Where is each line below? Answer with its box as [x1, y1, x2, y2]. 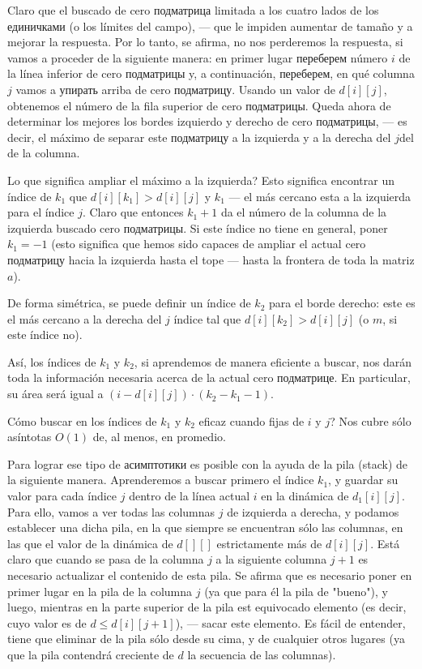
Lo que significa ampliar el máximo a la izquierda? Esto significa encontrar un [7, 171, 394, 188]
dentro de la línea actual [129, 487, 250, 504]
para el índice [7, 204, 75, 221]
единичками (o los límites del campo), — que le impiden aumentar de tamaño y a [7, 17, 413, 34]
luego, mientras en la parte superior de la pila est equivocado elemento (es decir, [7, 598, 407, 615]
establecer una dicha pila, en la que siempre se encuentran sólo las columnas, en [7, 519, 403, 536]
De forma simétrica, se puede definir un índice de [7, 294, 251, 311]
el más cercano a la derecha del [7, 310, 162, 327]
